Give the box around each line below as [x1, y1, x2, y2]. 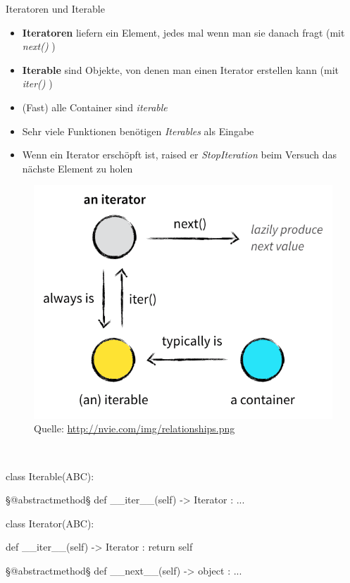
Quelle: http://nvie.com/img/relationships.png [34, 421, 235, 436]
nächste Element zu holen [22, 161, 133, 175]
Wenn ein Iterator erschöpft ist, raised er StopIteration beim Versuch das [22, 147, 337, 162]
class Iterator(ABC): [6, 515, 94, 530]
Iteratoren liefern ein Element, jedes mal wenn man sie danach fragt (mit [22, 25, 345, 39]
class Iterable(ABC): [6, 468, 94, 483]
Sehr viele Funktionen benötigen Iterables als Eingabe [22, 123, 254, 138]
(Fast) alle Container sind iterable [22, 99, 168, 114]
